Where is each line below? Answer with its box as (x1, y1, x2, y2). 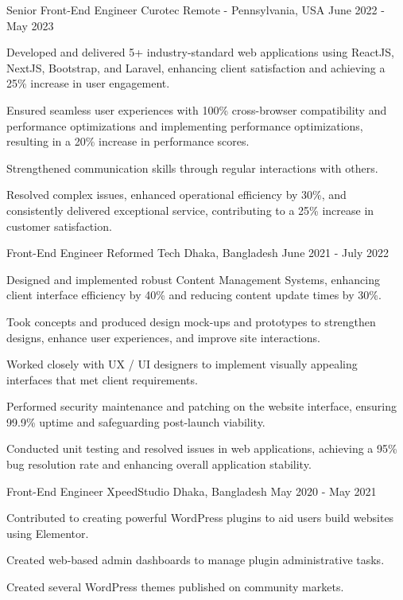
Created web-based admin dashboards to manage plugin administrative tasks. (6, 551, 385, 568)
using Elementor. (6, 524, 89, 541)
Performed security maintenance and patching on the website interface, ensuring (6, 398, 397, 415)
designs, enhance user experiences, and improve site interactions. (6, 329, 320, 345)
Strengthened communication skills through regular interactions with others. (6, 159, 378, 176)
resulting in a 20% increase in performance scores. (6, 133, 250, 150)
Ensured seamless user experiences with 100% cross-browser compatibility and (6, 101, 387, 118)
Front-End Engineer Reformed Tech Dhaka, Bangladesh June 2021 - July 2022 (6, 244, 389, 261)
